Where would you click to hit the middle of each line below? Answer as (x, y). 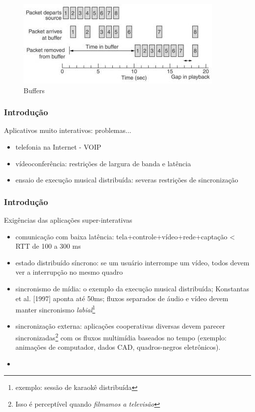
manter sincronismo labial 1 (55, 309)
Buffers (34, 90)
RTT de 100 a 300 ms (48, 246)
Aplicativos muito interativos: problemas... (68, 130)
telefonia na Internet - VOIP (58, 147)
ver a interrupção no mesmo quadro (69, 272)
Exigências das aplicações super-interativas (68, 220)
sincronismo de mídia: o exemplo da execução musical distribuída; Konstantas (132, 288)
